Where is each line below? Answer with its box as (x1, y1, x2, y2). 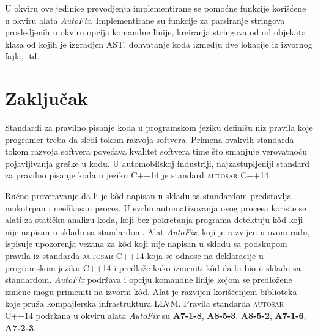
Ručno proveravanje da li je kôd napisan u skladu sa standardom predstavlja (5, 189, 292, 202)
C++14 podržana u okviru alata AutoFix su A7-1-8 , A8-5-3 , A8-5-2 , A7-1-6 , (5, 309, 306, 321)
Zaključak (5, 86, 88, 111)
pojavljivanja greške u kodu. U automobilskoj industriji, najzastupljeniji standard (5, 156, 310, 169)
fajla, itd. (5, 49, 40, 62)
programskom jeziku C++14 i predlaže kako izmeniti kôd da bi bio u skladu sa (5, 261, 301, 274)
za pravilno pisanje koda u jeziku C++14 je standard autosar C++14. (5, 169, 272, 181)
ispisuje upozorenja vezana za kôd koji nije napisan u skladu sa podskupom (5, 237, 287, 250)
